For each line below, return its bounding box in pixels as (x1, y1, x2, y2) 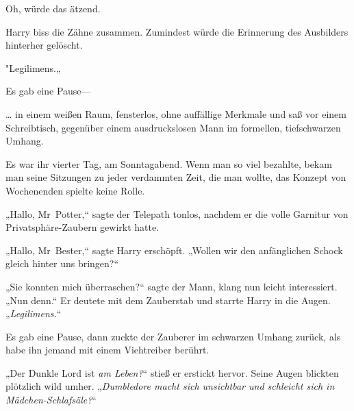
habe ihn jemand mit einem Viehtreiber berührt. (5, 342, 210, 357)
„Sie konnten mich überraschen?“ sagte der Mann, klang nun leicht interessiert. (5, 279, 338, 293)
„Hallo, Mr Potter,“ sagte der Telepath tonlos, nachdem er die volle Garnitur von (5, 206, 349, 221)
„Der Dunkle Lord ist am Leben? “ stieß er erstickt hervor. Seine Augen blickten (5, 365, 339, 379)
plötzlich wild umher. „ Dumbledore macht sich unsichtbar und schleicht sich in (5, 379, 335, 393)
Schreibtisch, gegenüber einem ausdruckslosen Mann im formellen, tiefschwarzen (5, 120, 341, 134)
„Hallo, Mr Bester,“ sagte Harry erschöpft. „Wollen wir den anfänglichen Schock (5, 242, 343, 257)
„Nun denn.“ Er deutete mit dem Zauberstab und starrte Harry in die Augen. (5, 292, 331, 307)
